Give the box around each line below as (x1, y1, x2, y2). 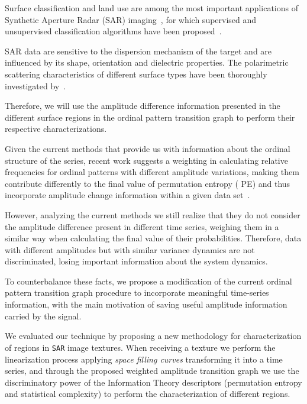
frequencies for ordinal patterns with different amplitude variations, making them (5, 166, 299, 178)
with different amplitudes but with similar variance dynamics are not (5, 243, 255, 256)
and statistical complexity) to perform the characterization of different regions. (5, 387, 290, 400)
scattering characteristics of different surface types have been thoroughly (5, 67, 267, 80)
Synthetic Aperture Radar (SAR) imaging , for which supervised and (5, 13, 257, 25)
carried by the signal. (5, 309, 82, 322)
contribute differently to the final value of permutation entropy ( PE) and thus (5, 177, 290, 189)
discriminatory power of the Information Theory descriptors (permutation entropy (5, 376, 302, 388)
